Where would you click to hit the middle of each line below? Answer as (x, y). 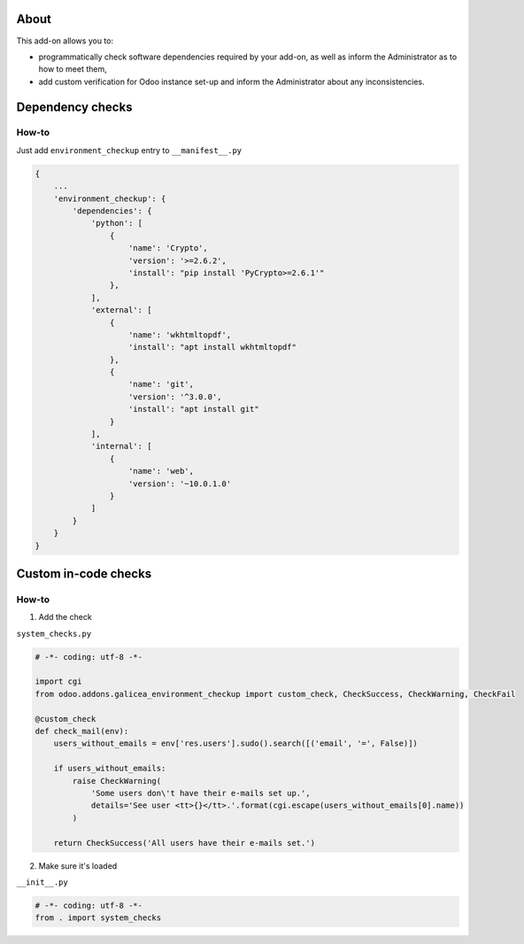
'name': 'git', (162, 384)
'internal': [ (121, 446)
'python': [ (117, 223)
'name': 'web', (162, 471)
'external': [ (121, 310)
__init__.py (42, 882)
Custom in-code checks (84, 573)
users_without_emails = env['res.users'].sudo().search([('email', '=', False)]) (235, 743)
